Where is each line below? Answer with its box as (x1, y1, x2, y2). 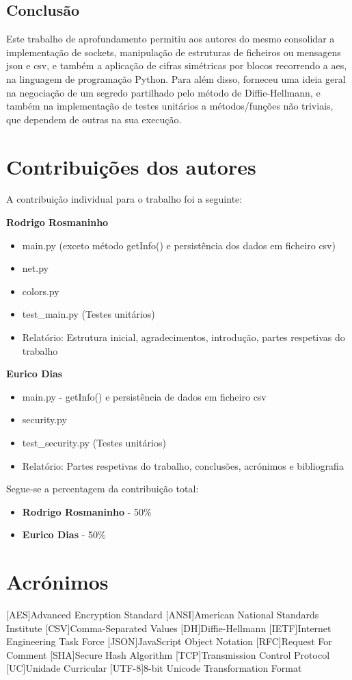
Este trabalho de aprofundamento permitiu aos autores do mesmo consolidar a (6, 32, 335, 46)
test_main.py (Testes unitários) (22, 307, 155, 321)
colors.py (22, 284, 59, 298)
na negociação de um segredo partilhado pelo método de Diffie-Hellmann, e (6, 85, 321, 99)
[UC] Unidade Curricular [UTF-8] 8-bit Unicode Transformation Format (6, 661, 302, 675)
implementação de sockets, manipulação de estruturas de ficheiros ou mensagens (6, 45, 341, 59)
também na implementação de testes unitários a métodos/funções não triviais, (6, 99, 334, 113)
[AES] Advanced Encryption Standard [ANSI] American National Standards (6, 607, 319, 622)
